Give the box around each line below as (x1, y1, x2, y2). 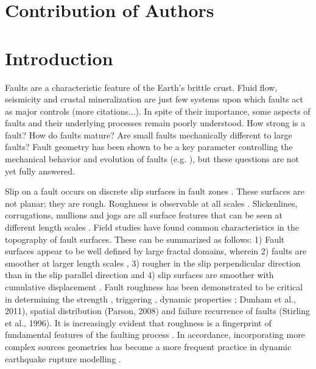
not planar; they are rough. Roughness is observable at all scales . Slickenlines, (5, 196, 298, 209)
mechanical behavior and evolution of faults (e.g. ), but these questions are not (5, 152, 300, 165)
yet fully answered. (5, 164, 75, 177)
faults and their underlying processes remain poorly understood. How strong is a (5, 116, 306, 129)
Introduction (5, 45, 113, 70)
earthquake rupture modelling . (5, 352, 121, 365)
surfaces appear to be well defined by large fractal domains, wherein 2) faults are (5, 245, 307, 257)
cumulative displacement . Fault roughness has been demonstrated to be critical (5, 281, 303, 293)
